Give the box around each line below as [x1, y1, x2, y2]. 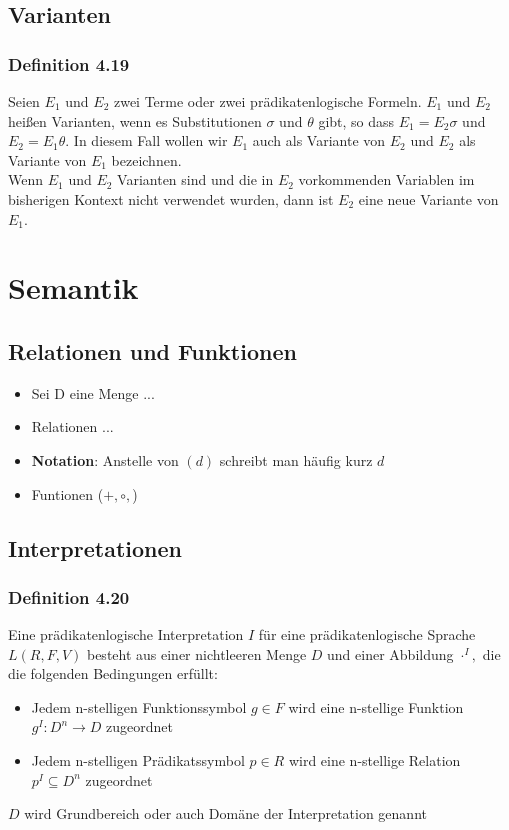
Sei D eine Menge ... [31, 382, 155, 403]
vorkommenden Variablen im [298, 169, 475, 190]
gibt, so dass [318, 110, 395, 131]
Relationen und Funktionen [8, 335, 297, 366]
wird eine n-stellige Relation [288, 750, 461, 771]
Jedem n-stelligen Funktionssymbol [31, 696, 247, 717]
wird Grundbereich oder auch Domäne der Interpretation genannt [24, 803, 427, 824]
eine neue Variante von [358, 188, 499, 209]
